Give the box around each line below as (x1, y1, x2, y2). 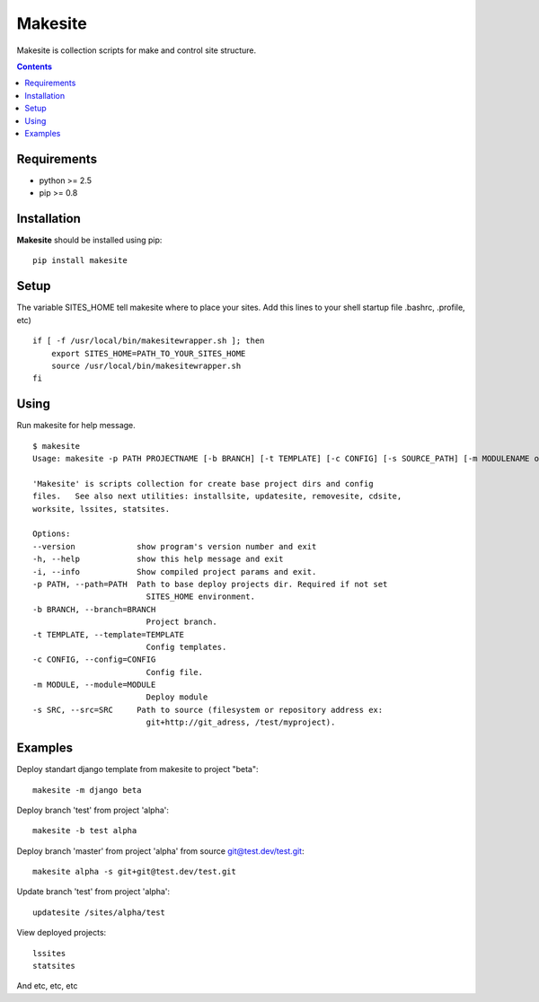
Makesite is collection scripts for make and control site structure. (16, 45, 257, 56)
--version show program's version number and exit (32, 541, 317, 551)
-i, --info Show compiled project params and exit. (32, 567, 317, 576)
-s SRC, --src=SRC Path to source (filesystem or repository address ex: (32, 705, 384, 715)
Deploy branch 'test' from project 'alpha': (16, 804, 170, 815)
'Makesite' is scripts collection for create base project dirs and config (32, 479, 374, 488)
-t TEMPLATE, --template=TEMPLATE (32, 629, 184, 639)
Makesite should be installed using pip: (16, 234, 163, 246)
